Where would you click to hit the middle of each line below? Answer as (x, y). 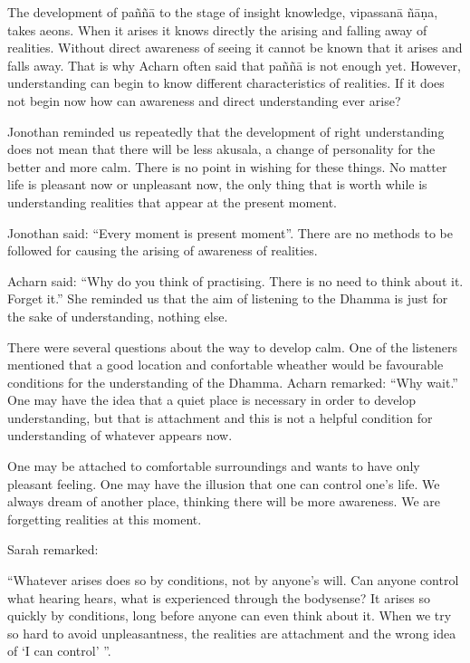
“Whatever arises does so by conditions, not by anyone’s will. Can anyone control (233, 580)
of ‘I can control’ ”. (59, 651)
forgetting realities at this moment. (105, 519)
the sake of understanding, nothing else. (118, 316)
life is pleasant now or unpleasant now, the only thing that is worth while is (217, 184)
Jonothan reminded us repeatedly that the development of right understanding (226, 131)
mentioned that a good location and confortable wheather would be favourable (225, 365)
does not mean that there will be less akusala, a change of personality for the (221, 149)
